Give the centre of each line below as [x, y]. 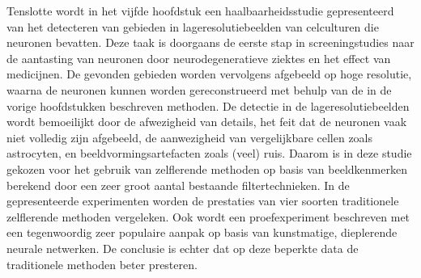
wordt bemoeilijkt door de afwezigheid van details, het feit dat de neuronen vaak [207, 122]
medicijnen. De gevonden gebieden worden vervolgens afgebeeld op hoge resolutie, [209, 74]
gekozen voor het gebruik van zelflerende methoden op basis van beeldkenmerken [207, 168]
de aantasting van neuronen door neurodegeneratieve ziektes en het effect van [199, 58]
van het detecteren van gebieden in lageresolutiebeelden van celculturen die [193, 26]
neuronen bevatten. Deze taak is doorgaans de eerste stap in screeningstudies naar [210, 42]
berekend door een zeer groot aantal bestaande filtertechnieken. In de [178, 185]
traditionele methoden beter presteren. [102, 264]
